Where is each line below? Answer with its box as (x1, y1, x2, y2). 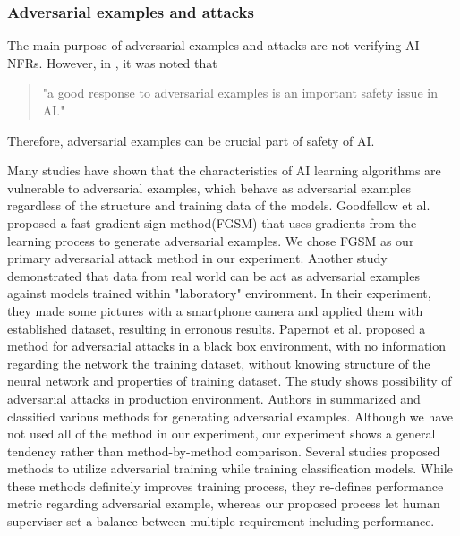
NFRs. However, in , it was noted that (7, 53, 217, 72)
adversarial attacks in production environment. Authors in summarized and (7, 388, 421, 407)
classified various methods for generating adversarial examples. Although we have (7, 406, 454, 425)
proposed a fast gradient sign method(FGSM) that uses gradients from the (7, 213, 417, 232)
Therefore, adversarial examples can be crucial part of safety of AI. (7, 131, 375, 149)
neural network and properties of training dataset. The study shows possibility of (7, 371, 452, 390)
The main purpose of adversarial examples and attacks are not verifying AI (7, 36, 420, 55)
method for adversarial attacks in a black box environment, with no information (7, 336, 446, 355)
